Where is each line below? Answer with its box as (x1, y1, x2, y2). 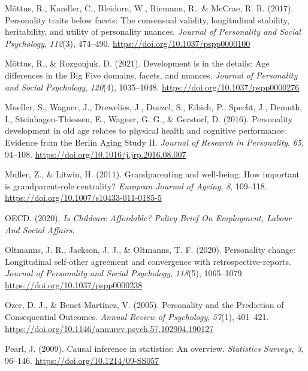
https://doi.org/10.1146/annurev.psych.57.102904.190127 (5, 322, 214, 334)
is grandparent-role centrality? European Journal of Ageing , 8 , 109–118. (5, 179, 267, 192)
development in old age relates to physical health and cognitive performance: (5, 124, 286, 137)
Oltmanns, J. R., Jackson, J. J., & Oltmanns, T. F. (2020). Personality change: (5, 243, 296, 256)
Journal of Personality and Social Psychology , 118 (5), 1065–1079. (5, 267, 244, 279)
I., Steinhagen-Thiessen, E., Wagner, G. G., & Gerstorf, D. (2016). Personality (5, 112, 293, 125)
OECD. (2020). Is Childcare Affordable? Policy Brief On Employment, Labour (5, 211, 292, 224)
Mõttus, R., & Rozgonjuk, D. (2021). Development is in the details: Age (5, 57, 270, 70)
